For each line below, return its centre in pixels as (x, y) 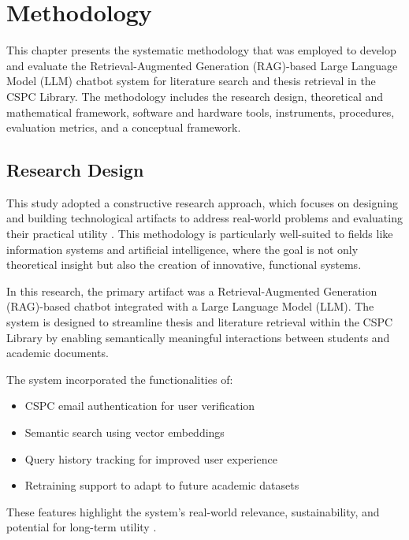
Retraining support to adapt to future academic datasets (162, 485)
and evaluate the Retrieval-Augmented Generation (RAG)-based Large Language (202, 65)
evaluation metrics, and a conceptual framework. (124, 127)
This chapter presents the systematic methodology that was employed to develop (201, 50)
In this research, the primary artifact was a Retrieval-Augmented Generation (192, 290)
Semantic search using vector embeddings (125, 432)
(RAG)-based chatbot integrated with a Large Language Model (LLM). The (190, 306)
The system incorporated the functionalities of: (120, 379)
